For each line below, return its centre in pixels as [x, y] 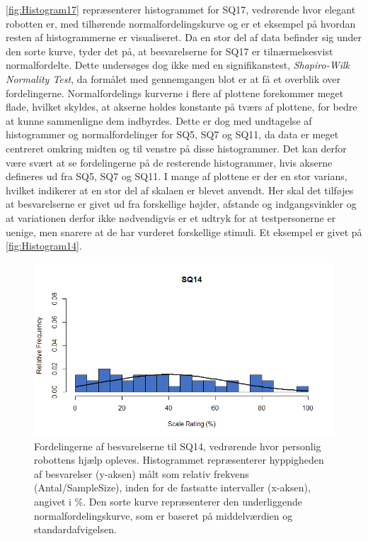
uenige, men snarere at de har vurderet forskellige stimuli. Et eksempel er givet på [184, 232]
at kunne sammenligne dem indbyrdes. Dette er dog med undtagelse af [159, 120]
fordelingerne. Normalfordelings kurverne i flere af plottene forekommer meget [175, 93]
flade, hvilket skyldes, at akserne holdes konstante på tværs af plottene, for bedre [182, 107]
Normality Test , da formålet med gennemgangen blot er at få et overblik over [173, 78]
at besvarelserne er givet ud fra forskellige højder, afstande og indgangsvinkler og [181, 204]
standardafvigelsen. [75, 529]
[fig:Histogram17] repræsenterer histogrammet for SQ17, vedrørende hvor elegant [181, 9]
